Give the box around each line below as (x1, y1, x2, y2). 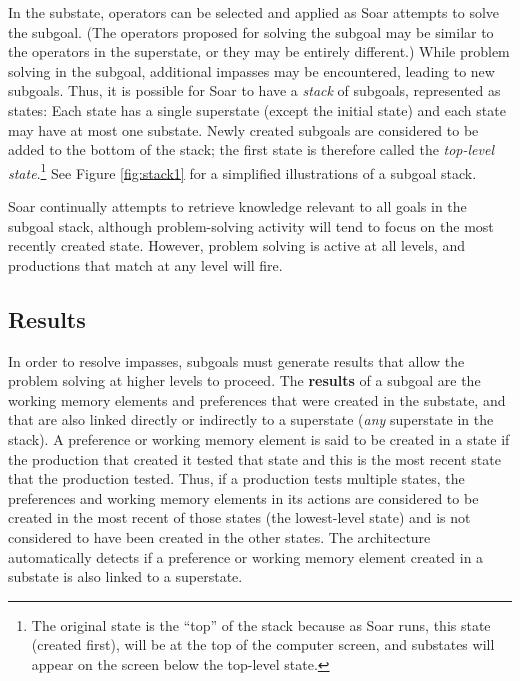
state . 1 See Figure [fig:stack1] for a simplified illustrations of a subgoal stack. (8, 159, 477, 183)
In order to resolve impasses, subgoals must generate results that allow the (8, 350, 465, 371)
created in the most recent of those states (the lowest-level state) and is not (8, 507, 471, 528)
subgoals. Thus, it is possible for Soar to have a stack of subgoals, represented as (8, 80, 501, 101)
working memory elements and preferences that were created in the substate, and (8, 389, 506, 410)
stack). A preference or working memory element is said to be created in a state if (8, 428, 510, 449)
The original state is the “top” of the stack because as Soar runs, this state (31, 614, 491, 635)
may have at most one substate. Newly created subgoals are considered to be (8, 119, 479, 140)
